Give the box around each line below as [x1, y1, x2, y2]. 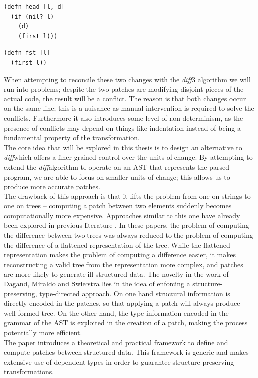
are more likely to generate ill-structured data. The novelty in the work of [4, 269, 229, 279]
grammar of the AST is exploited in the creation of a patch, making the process [4, 317, 248, 328]
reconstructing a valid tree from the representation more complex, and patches [4, 259, 243, 269]
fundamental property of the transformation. [4, 132, 140, 143]
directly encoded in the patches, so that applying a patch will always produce [4, 298, 240, 308]
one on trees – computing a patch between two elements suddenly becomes [4, 200, 232, 211]
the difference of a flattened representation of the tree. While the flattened [4, 239, 230, 250]
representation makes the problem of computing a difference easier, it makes [4, 249, 236, 260]
